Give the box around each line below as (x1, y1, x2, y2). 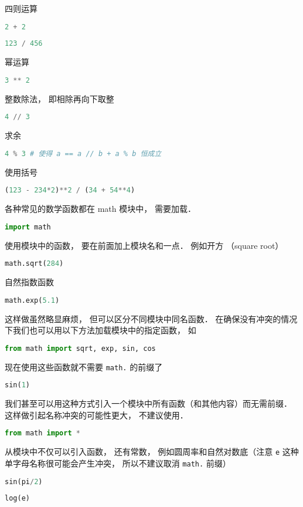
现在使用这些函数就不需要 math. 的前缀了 (5, 360, 163, 373)
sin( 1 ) (5, 381, 30, 390)
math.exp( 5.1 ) (5, 296, 60, 305)
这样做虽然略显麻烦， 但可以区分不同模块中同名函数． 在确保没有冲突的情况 (5, 312, 298, 325)
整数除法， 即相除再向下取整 (5, 92, 114, 104)
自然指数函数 (5, 276, 54, 288)
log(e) (5, 494, 30, 503)
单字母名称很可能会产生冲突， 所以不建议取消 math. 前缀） (5, 457, 231, 469)
